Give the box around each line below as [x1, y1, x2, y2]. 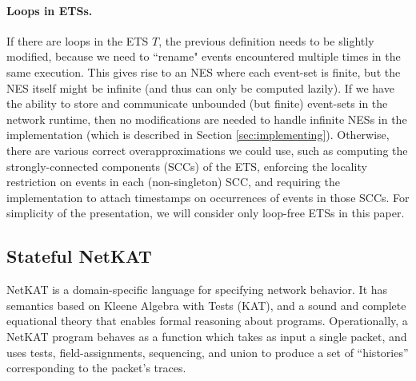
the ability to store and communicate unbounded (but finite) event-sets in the [6, 95, 388, 112]
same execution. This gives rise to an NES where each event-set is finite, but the [6, 63, 401, 80]
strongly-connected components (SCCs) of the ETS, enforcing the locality [6, 157, 367, 174]
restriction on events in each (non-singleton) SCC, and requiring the [6, 173, 340, 190]
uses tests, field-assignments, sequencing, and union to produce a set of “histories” [6, 343, 409, 360]
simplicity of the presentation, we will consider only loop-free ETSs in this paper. [6, 204, 405, 221]
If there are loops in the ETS [6, 32, 149, 49]
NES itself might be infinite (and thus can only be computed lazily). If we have [6, 79, 394, 96]
